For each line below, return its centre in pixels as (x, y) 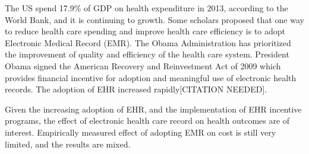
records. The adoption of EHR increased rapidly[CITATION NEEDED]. (136, 89)
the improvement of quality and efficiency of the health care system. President (147, 54)
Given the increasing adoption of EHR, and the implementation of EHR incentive (153, 109)
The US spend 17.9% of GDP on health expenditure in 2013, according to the (146, 8)
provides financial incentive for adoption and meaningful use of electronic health (151, 77)
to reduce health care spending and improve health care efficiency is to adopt (145, 31)
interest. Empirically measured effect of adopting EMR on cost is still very (141, 132)
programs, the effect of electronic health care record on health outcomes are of (147, 121)
